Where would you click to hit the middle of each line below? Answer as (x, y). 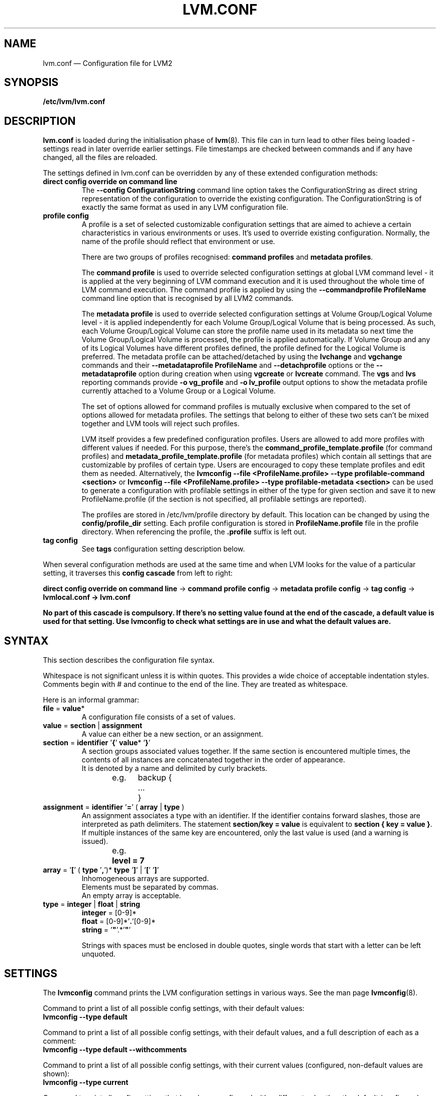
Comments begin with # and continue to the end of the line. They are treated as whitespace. (195, 684)
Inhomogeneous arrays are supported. (145, 879)
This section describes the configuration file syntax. (129, 660)
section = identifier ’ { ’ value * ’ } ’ (97, 743)
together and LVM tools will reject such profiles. (160, 424)
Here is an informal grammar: (91, 700)
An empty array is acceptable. (131, 896)
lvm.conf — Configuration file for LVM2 (108, 63)
